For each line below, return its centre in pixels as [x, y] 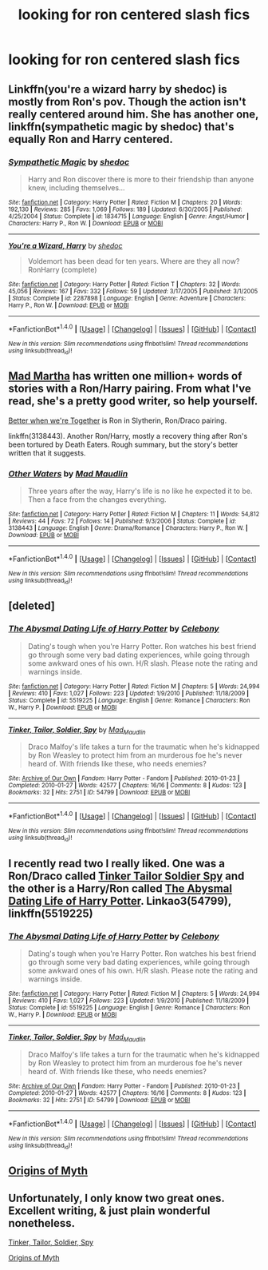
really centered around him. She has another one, [134, 114]
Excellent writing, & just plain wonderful [109, 1210]
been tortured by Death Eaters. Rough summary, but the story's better [123, 444]
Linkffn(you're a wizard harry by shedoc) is [118, 89]
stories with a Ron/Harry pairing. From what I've [130, 389]
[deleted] [32, 606]
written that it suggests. [47, 452]
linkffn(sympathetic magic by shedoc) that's [121, 127]
